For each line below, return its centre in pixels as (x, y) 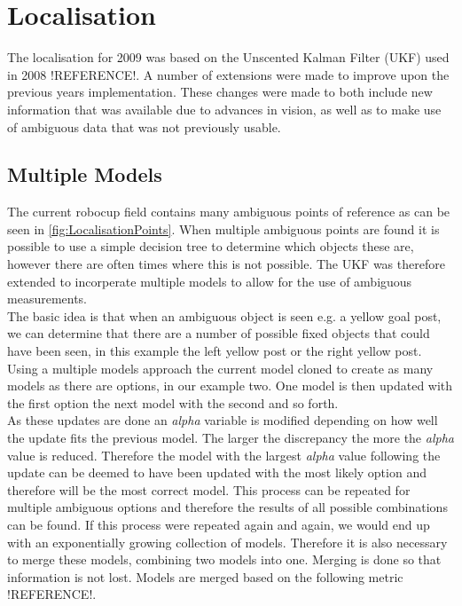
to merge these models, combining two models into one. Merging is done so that (224, 559)
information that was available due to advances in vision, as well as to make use (224, 109)
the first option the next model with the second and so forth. (173, 402)
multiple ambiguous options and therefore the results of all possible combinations (227, 507)
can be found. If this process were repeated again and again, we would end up (219, 524)
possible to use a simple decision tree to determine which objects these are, (211, 246)
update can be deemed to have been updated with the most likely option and (217, 472)
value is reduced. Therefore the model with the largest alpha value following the (224, 455)
